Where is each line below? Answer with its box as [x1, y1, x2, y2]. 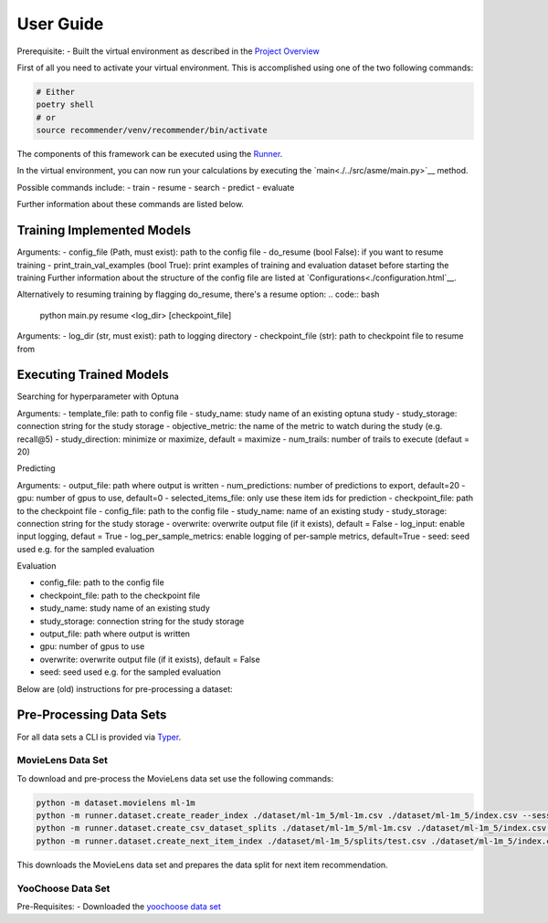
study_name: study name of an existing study [39, 603, 210, 614]
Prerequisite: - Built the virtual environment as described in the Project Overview [16, 46, 320, 57]
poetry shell [36, 100, 95, 110]
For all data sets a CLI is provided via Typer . [16, 731, 182, 742]
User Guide [16, 14, 104, 34]
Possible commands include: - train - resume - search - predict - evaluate [16, 182, 295, 193]
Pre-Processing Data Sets [16, 708, 167, 723]
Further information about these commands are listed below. [16, 199, 244, 210]
